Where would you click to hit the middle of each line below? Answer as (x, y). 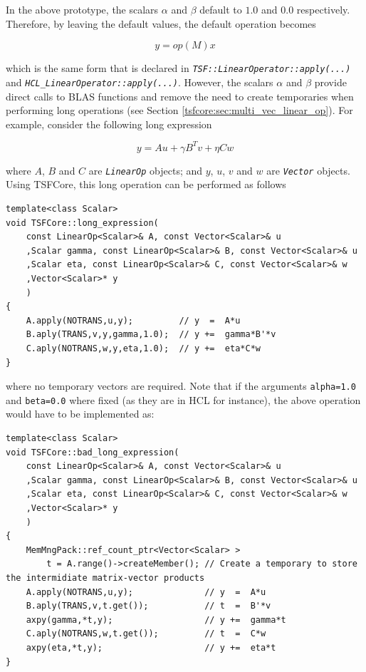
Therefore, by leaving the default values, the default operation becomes (161, 23)
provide (330, 82)
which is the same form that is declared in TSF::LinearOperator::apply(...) (178, 68)
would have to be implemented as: (80, 414)
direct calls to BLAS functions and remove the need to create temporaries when (180, 96)
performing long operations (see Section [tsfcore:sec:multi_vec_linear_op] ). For (179, 110)
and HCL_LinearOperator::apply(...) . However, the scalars (140, 82)
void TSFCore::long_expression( (82, 223)
